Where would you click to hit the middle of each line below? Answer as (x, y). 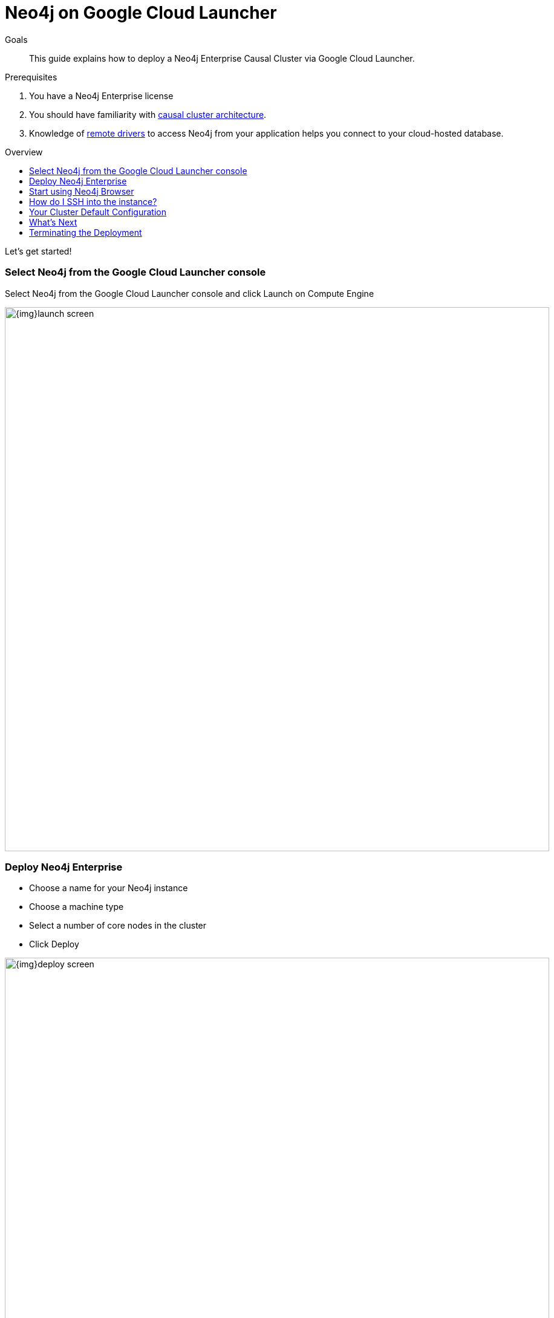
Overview (24, 152)
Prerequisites (31, 77)
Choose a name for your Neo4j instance (109, 888)
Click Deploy (54, 944)
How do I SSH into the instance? (93, 201)
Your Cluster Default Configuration (98, 212)
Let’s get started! (38, 251)
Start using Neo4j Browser (82, 191)
